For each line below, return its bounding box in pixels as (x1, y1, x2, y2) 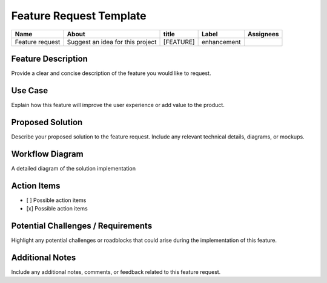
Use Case (11, 85, 48, 96)
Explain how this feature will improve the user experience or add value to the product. (11, 101, 225, 108)
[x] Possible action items (26, 205, 88, 212)
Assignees (247, 30, 279, 38)
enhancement (201, 37, 242, 46)
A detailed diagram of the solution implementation (11, 164, 136, 172)
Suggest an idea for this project (67, 37, 157, 46)
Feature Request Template (11, 9, 147, 22)
